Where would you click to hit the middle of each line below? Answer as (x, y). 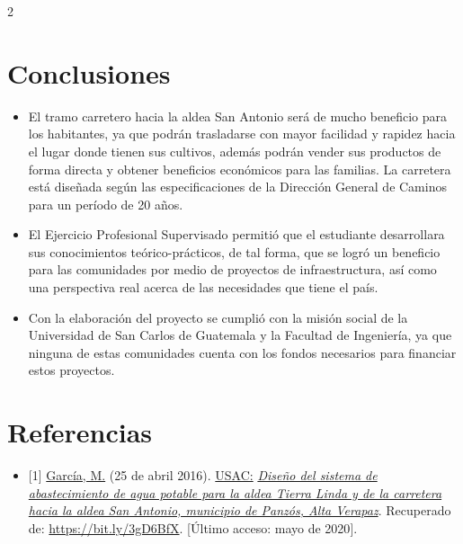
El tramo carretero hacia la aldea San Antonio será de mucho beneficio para (238, 116)
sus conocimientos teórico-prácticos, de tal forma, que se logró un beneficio (234, 251)
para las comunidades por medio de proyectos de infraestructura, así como (232, 269)
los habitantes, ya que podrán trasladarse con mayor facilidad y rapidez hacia (242, 134)
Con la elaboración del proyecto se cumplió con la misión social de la (218, 317)
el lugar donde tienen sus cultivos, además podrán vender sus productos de (235, 151)
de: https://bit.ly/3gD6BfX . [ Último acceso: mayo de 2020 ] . (193, 527)
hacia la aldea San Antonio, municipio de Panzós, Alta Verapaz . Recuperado (240, 510)
